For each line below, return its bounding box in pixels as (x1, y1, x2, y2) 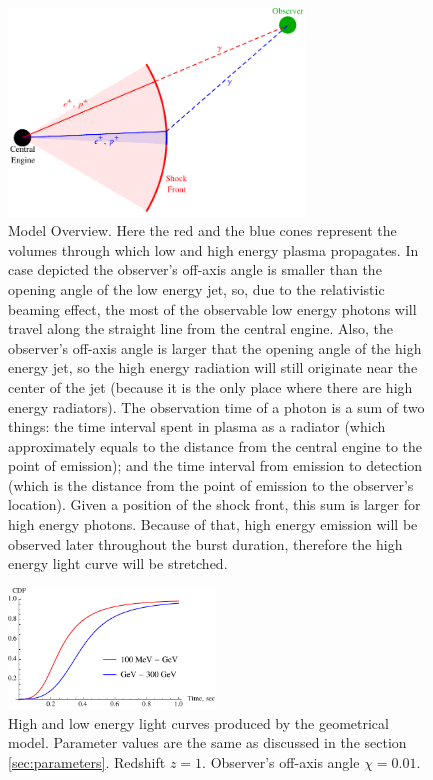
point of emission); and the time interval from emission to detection (8, 455, 423, 476)
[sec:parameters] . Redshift (8, 752, 166, 773)
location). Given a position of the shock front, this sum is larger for (8, 494, 421, 515)
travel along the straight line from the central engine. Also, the (8, 318, 393, 339)
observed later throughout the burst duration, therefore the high (8, 533, 403, 554)
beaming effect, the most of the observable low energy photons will (8, 298, 417, 319)
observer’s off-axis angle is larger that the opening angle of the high (8, 337, 422, 358)
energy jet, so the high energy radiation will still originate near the (8, 357, 418, 378)
